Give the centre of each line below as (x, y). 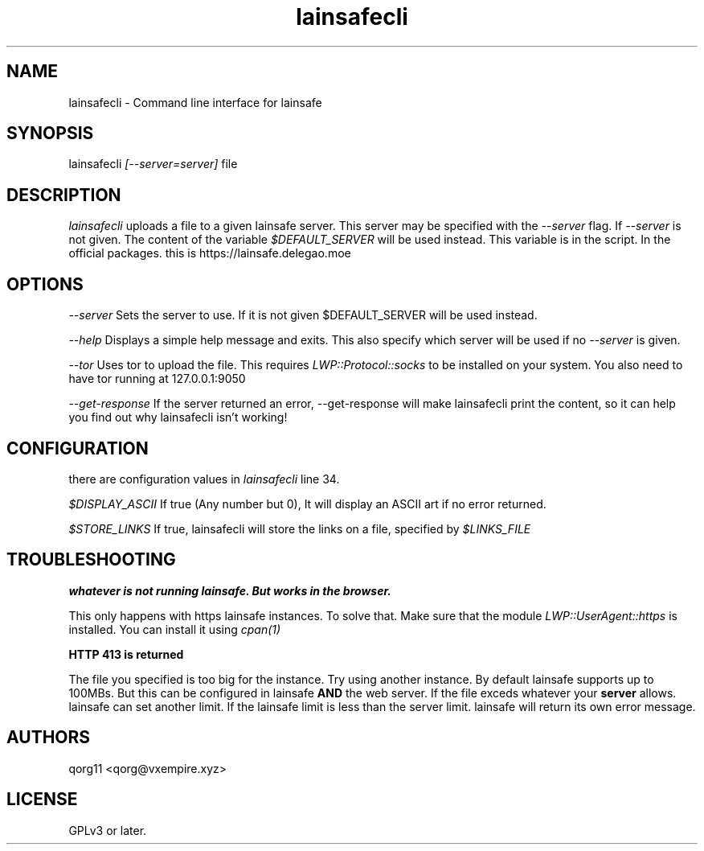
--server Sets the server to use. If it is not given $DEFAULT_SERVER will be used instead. (303, 315)
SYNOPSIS (50, 134)
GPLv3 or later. (108, 830)
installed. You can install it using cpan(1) (175, 629)
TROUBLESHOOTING (91, 560)
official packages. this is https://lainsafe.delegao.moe (210, 253)
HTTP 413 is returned (126, 654)
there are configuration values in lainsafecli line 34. (204, 479)
